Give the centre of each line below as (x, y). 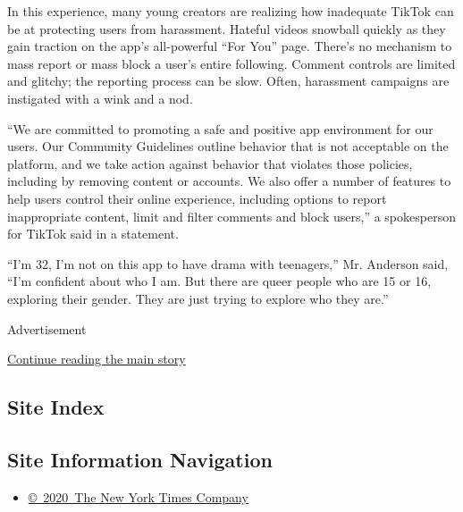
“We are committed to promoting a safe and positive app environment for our (220, 128)
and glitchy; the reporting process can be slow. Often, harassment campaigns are (228, 81)
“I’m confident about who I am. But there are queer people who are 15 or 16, (219, 281)
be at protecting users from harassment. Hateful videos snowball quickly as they (227, 28)
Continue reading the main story (97, 359)
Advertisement (47, 328)
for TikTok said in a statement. (93, 234)
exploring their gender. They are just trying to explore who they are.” (198, 298)
